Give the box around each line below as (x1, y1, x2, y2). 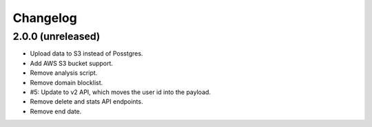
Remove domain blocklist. (30, 78, 103, 86)
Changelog (12, 10, 77, 25)
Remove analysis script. (30, 69, 98, 77)
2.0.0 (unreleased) (12, 30, 101, 43)
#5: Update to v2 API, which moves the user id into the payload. (30, 88, 211, 96)
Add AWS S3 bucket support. (30, 59, 114, 67)
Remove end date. (30, 107, 82, 115)
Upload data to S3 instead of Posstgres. (30, 49, 143, 58)
